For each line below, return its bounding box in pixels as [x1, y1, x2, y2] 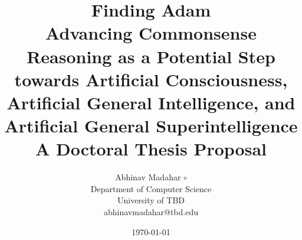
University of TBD [117, 194, 185, 206]
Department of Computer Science [90, 182, 212, 194]
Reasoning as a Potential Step [27, 44, 275, 68]
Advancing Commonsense [45, 21, 257, 45]
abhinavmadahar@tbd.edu [104, 206, 198, 218]
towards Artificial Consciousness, [14, 67, 288, 91]
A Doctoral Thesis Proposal [35, 137, 267, 161]
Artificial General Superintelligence [4, 113, 298, 138]
